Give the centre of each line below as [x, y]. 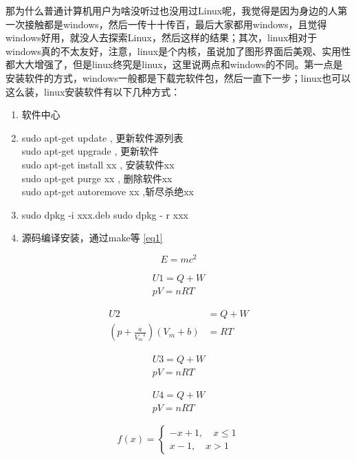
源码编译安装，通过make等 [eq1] [92, 238]
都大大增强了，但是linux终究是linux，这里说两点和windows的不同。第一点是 [174, 64]
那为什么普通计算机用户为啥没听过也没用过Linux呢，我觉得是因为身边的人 [172, 10]
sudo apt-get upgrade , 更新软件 [90, 151]
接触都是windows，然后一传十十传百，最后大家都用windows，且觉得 [176, 24]
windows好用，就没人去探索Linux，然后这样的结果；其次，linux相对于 [162, 37]
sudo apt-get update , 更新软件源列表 [102, 137]
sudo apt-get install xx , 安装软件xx [98, 164]
